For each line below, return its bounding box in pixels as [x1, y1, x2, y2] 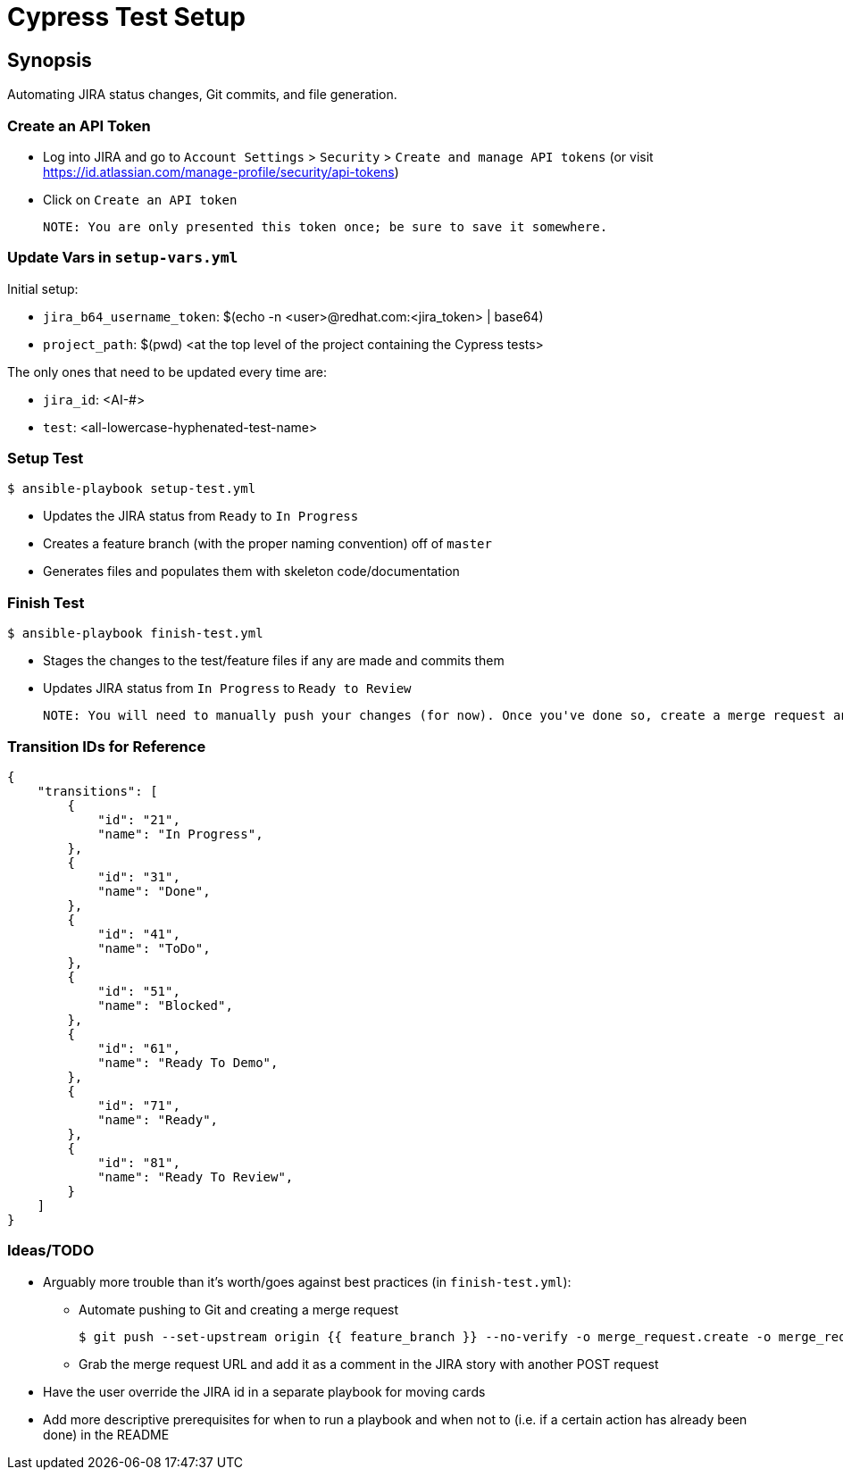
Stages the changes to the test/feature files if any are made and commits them [43, 653, 505, 669]
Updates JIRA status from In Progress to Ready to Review [43, 680, 412, 697]
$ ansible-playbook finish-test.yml [7, 626, 263, 641]
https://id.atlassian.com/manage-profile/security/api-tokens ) [43, 163, 399, 179]
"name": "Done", [97, 883, 211, 898]
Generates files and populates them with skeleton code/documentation [43, 563, 460, 580]
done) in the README [43, 1426, 170, 1442]
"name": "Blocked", [97, 997, 233, 1013]
